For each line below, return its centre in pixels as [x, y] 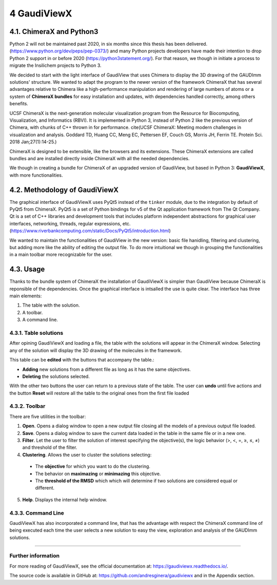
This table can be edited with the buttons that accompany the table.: [82, 360]
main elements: [26, 296]
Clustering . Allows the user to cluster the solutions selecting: [87, 455]
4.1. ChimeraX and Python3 [54, 32]
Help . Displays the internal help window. [65, 499]
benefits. [19, 104]
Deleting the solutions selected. [56, 376]
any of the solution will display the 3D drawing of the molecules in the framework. [96, 350]
